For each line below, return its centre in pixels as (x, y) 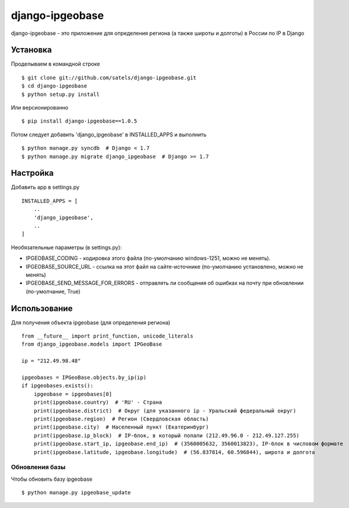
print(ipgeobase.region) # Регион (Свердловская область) (121, 419)
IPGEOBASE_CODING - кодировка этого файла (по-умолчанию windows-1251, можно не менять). (148, 258)
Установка (31, 50)
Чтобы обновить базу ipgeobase (52, 479)
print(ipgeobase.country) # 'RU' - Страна (98, 402)
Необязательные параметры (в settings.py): (66, 247)
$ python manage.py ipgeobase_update (76, 493)
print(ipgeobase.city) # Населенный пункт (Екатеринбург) (121, 427)
